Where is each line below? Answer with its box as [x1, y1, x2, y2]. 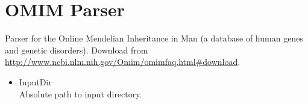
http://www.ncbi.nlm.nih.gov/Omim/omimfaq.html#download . [5, 55, 240, 68]
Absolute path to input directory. [19, 87, 142, 100]
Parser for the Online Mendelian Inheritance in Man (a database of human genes [5, 32, 303, 44]
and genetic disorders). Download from [5, 43, 148, 56]
